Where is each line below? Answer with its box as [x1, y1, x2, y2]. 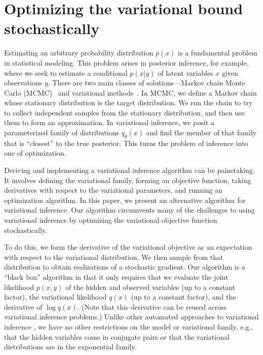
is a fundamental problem [178, 47, 257, 58]
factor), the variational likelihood [4, 291, 107, 302]
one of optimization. [4, 147, 66, 158]
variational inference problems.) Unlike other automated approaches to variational [4, 311, 259, 322]
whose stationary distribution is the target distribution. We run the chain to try [4, 97, 253, 108]
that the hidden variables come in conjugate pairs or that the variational [4, 331, 230, 342]
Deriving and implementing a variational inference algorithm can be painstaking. [4, 165, 255, 175]
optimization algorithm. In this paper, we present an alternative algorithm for [4, 194, 246, 205]
